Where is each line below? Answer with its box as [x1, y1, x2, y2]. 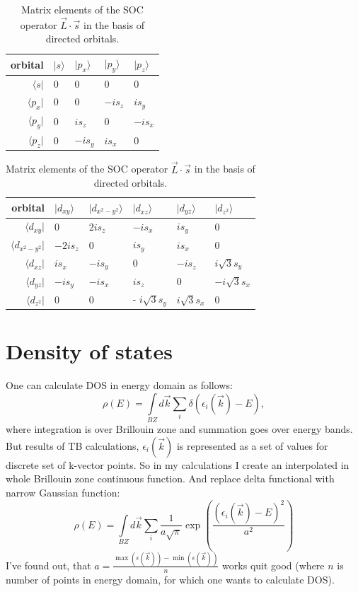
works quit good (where [222, 557, 325, 572]
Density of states [6, 337, 173, 366]
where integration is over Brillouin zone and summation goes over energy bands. [6, 422, 353, 436]
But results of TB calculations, [6, 438, 139, 453]
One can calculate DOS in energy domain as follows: [6, 378, 233, 393]
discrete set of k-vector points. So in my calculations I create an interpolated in [6, 457, 350, 472]
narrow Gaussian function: [6, 484, 120, 499]
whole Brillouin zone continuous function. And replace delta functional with [6, 471, 335, 486]
